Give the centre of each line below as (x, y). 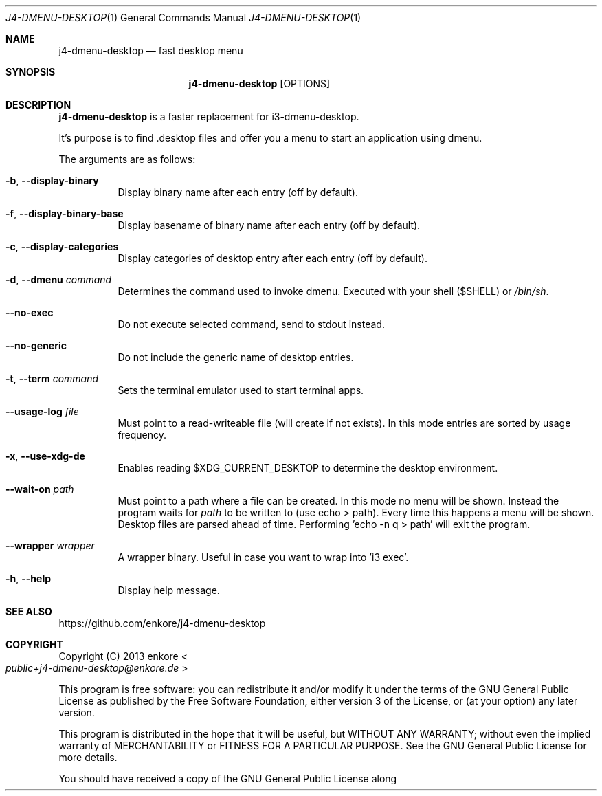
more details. (88, 757)
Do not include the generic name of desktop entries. (236, 357)
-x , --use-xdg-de (45, 456)
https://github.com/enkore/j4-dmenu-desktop (162, 623)
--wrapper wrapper (50, 545)
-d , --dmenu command (59, 279)
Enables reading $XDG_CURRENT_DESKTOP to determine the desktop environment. (308, 468)
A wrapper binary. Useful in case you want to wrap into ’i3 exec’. (263, 557)
